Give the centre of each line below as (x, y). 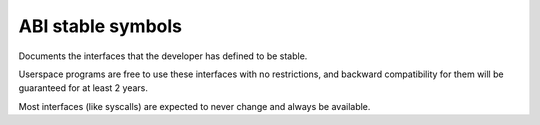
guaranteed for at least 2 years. (83, 88)
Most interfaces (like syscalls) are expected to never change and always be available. (194, 106)
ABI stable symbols (100, 26)
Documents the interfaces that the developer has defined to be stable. (163, 56)
